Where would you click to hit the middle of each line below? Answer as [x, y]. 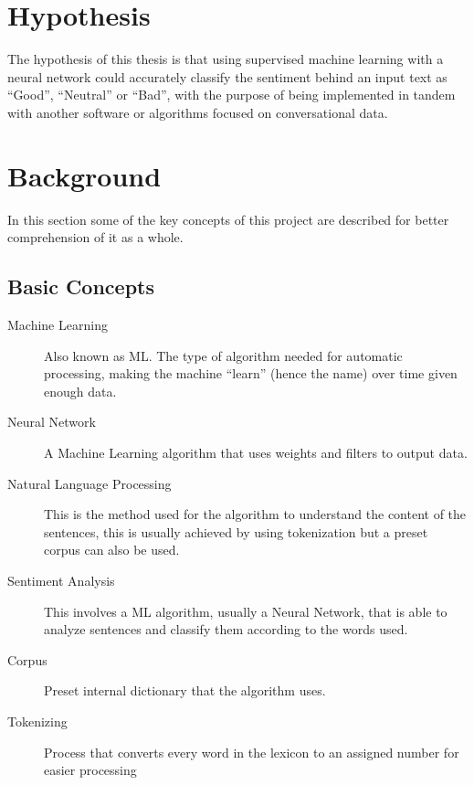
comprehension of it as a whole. [95, 237]
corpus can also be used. [112, 550]
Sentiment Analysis [61, 580]
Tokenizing [37, 721]
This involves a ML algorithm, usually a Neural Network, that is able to [246, 611]
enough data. [80, 391]
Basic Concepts [81, 286]
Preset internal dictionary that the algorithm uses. [185, 690]
